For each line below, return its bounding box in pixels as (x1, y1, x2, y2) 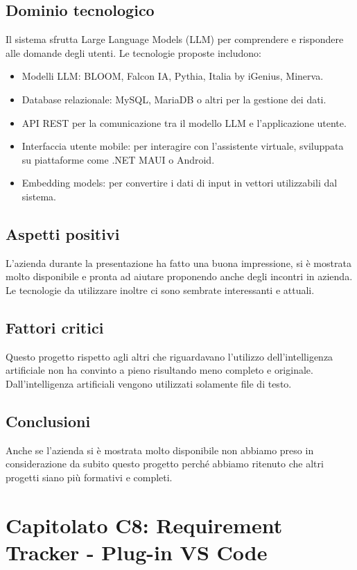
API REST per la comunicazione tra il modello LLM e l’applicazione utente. (21, 115, 347, 130)
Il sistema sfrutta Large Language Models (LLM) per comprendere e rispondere (6, 32, 344, 46)
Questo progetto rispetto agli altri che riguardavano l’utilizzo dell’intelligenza (6, 349, 333, 363)
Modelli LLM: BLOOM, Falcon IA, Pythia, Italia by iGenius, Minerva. (21, 69, 324, 83)
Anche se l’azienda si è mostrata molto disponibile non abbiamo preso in (6, 442, 314, 457)
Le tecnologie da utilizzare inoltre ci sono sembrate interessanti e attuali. (6, 282, 315, 297)
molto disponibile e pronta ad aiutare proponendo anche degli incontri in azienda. (6, 269, 353, 284)
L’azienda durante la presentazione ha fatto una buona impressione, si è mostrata (6, 255, 351, 270)
